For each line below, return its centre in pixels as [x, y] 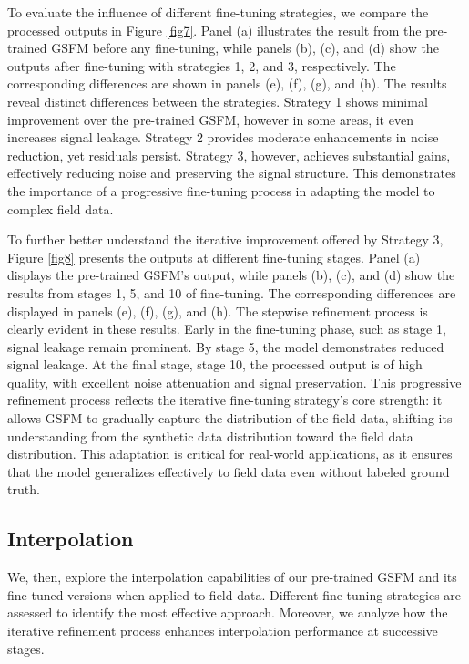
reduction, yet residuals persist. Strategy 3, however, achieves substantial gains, [229, 155]
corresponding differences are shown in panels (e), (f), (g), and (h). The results [227, 83]
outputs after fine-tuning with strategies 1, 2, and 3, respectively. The [202, 65]
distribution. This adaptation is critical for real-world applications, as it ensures [230, 454]
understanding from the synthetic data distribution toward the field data [210, 436]
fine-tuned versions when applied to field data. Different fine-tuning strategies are [234, 594]
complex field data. [61, 208]
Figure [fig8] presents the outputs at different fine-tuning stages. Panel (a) [214, 257]
